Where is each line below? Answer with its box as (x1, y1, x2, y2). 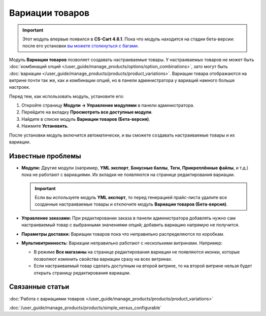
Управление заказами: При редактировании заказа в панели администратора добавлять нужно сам (21, 215, 236, 221)
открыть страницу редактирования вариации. (33, 270, 131, 276)
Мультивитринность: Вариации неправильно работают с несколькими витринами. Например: (21, 240, 223, 246)
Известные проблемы (9, 152, 81, 160)
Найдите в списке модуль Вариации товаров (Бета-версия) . (21, 116, 150, 122)
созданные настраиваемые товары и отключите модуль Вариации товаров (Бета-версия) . (34, 201, 228, 207)
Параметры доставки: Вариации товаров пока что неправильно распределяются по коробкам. (21, 231, 225, 237)
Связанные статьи (9, 282, 69, 291)
